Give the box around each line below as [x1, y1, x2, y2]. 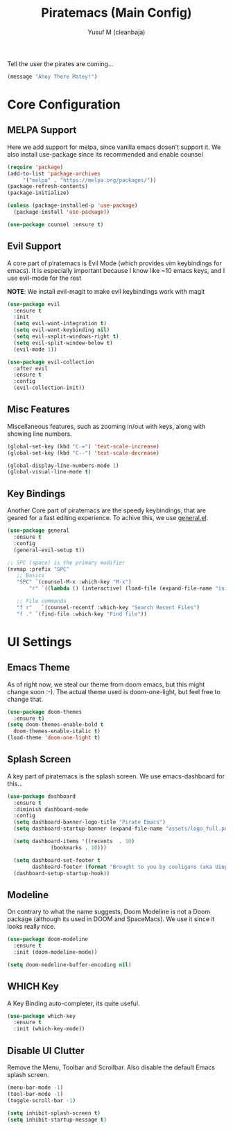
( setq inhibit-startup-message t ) [7, 1116, 107, 1123]
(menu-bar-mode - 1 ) [7, 1084, 64, 1091]
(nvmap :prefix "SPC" [7, 565, 70, 572]
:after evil [13, 365, 49, 372]
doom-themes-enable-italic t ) [13, 728, 101, 735]
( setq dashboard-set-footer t [13, 856, 101, 864]
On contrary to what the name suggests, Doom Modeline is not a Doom [7, 907, 211, 916]
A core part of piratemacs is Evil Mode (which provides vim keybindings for [7, 259, 222, 267]
